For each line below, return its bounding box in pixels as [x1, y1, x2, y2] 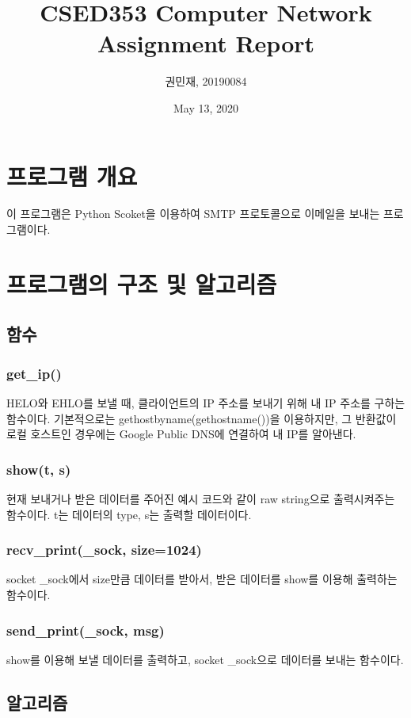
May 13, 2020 [173, 99, 239, 116]
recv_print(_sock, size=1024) [6, 540, 202, 560]
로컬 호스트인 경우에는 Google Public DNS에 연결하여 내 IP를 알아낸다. [6, 426, 356, 442]
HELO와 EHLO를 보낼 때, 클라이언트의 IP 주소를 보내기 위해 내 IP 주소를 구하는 [6, 395, 405, 411]
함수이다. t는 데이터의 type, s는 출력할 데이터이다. [6, 506, 252, 522]
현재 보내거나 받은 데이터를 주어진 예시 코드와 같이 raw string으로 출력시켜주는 [6, 491, 395, 506]
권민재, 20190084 [165, 73, 247, 90]
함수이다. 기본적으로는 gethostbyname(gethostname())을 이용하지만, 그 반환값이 [6, 410, 397, 426]
